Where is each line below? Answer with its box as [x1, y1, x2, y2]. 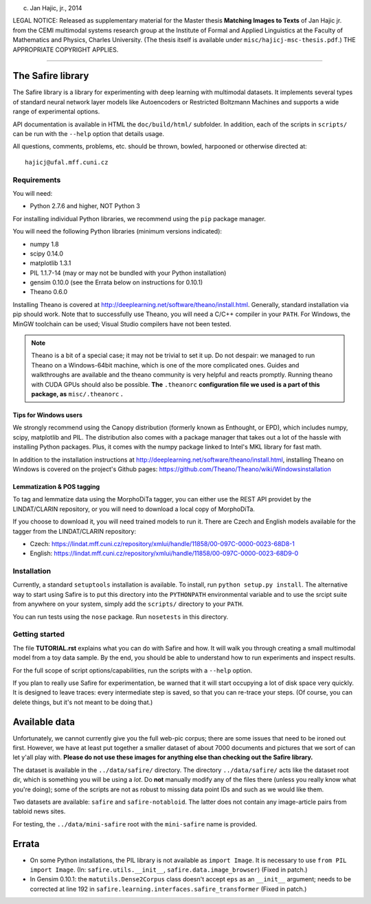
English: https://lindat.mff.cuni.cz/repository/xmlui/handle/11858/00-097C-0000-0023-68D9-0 [30, 550, 299, 558]
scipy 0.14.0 [30, 249, 63, 258]
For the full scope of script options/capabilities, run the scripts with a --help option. [12, 666, 253, 675]
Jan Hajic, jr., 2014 [30, 4, 82, 12]
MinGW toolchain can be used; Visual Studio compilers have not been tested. [12, 319, 232, 328]
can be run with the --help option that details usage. [12, 130, 165, 138]
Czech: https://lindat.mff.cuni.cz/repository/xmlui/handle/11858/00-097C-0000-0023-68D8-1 [30, 539, 295, 547]
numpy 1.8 [30, 240, 59, 248]
